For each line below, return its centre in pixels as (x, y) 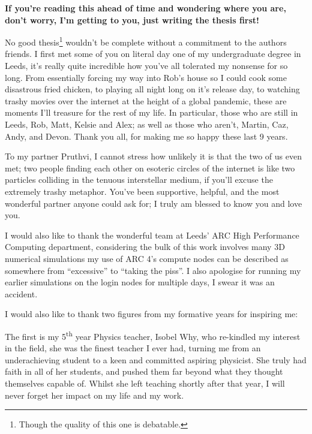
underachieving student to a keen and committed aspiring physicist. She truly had (156, 359)
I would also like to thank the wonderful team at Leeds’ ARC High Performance (152, 235)
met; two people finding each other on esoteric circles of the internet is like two (150, 168)
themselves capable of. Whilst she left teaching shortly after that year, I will (145, 383)
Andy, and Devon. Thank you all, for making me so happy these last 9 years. (146, 136)
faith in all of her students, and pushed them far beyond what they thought (144, 371)
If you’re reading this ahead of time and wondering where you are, (145, 8)
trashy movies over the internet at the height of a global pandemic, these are (146, 100)
